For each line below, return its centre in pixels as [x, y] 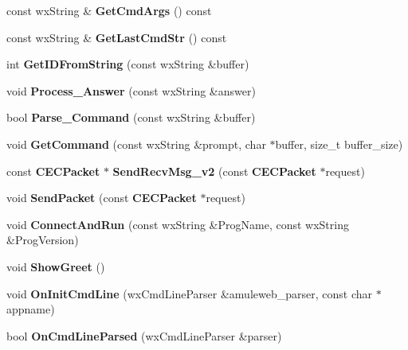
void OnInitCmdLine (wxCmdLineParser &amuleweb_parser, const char [189, 293]
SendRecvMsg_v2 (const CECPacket [214, 171]
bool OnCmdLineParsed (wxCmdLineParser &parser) [144, 335]
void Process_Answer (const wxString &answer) [131, 90]
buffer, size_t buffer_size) [339, 144]
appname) [31, 309]
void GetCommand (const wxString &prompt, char [136, 144]
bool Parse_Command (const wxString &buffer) [131, 117]
